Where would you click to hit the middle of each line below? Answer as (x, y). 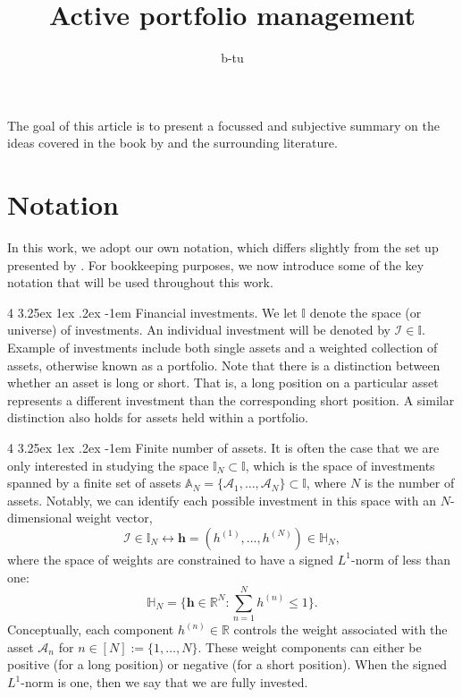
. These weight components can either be (310, 646)
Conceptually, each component (91, 629)
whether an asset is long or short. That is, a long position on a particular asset (223, 382)
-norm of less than (401, 559)
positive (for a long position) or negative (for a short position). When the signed (227, 664)
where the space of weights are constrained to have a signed (171, 559)
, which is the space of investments (340, 465)
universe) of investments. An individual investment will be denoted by (199, 330)
